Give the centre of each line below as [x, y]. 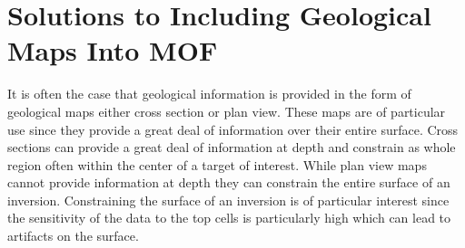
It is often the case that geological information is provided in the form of [209, 94]
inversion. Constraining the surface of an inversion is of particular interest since [228, 200]
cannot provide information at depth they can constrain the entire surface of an [229, 182]
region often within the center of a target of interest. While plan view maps [217, 164]
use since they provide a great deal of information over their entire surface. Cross [233, 129]
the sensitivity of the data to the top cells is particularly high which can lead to [229, 218]
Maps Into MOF [113, 50]
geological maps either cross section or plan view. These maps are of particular [227, 111]
